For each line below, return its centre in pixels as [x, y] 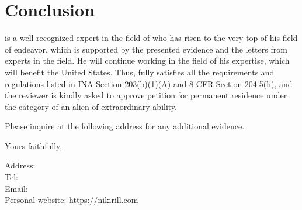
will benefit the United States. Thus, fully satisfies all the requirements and [140, 72]
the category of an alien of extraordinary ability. [91, 106]
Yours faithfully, [34, 145]
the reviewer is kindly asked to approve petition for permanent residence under [146, 95]
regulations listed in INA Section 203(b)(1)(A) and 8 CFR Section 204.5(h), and [149, 83]
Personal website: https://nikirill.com [72, 200]
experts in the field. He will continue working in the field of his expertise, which [147, 61]
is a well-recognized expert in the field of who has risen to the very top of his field [151, 38]
